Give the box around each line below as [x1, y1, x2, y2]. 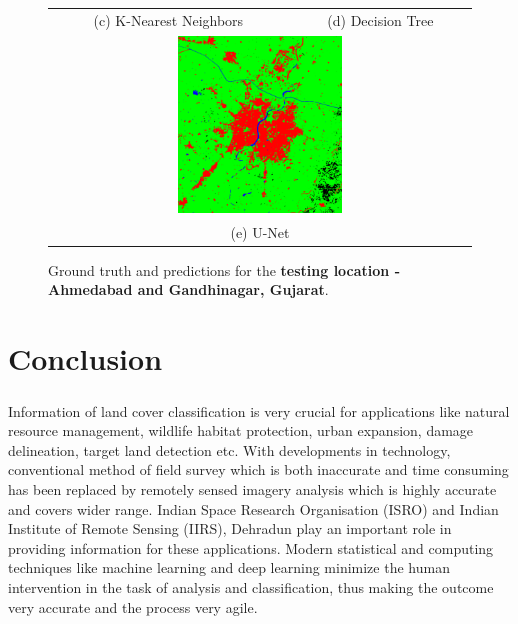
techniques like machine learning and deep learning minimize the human [8, 557, 450, 578]
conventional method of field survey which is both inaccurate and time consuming [8, 459, 509, 480]
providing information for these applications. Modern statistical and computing [8, 537, 494, 558]
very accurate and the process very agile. [8, 596, 258, 617]
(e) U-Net [230, 221, 290, 242]
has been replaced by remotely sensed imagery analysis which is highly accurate [8, 478, 497, 499]
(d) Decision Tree [327, 9, 434, 30]
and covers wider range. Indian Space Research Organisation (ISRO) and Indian [8, 498, 499, 519]
